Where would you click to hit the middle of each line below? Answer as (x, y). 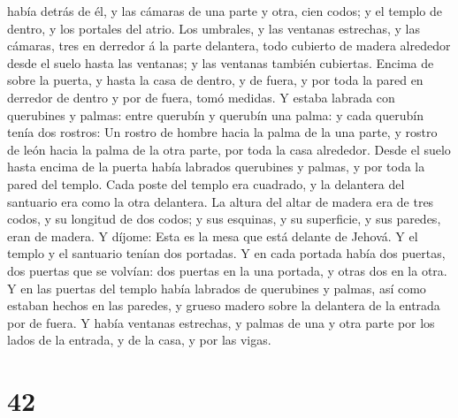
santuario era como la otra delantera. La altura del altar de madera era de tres (221, 201)
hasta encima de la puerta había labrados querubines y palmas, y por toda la (216, 167)
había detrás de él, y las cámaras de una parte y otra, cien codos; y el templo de (225, 11)
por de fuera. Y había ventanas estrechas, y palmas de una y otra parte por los (221, 322)
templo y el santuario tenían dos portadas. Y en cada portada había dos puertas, (226, 253)
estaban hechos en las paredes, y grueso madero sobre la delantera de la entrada (224, 305)
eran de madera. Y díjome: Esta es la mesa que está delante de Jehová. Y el (213, 236)
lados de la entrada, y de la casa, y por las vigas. (139, 340)
